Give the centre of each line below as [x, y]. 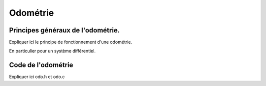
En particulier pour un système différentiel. [52, 51]
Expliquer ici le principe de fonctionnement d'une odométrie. [71, 42]
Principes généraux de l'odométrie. [65, 30]
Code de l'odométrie [41, 65]
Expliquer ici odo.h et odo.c [37, 77]
